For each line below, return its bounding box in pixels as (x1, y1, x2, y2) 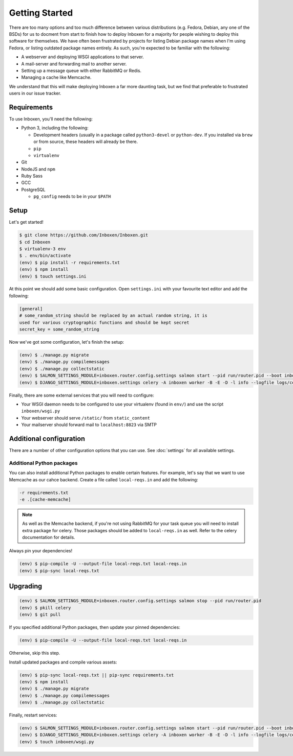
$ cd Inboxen (19, 239, 51, 245)
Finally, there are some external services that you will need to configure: (9, 392, 154, 398)
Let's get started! (9, 219, 44, 225)
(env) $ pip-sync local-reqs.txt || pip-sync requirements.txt (19, 672, 174, 678)
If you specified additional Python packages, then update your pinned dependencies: (9, 624, 181, 630)
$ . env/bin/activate (19, 253, 71, 259)
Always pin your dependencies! (9, 548, 73, 554)
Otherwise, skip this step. (9, 650, 61, 656)
